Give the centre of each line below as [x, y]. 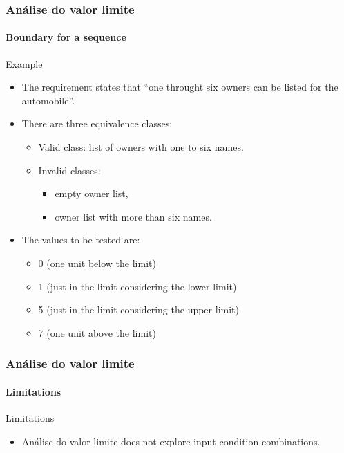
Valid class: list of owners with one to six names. [141, 147]
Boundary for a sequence [66, 37]
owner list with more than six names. [133, 216]
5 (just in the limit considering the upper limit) [138, 309]
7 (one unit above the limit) [97, 332]
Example [24, 63]
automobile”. [48, 100]
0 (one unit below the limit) [97, 262]
